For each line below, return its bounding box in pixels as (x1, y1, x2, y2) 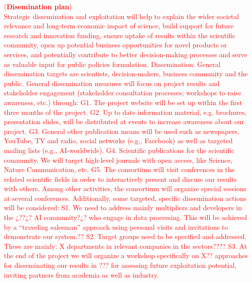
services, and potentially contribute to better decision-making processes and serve (4, 49, 248, 59)
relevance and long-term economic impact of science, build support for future (4, 21, 234, 31)
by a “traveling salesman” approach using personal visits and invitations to (4, 221, 228, 232)
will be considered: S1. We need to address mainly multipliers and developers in (4, 202, 242, 213)
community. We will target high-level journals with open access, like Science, (4, 154, 233, 165)
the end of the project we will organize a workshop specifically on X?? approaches (4, 250, 248, 261)
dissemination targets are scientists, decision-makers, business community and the (4, 68, 248, 79)
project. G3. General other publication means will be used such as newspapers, (4, 126, 239, 136)
